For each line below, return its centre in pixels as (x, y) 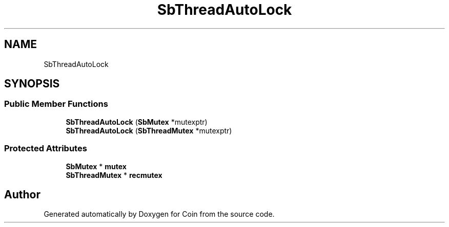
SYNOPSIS (32, 84)
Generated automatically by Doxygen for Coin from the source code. (159, 214)
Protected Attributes (46, 149)
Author (22, 194)
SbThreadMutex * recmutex (114, 175)
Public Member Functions (56, 104)
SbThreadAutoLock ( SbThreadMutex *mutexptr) (149, 130)
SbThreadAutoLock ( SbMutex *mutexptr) (137, 122)
